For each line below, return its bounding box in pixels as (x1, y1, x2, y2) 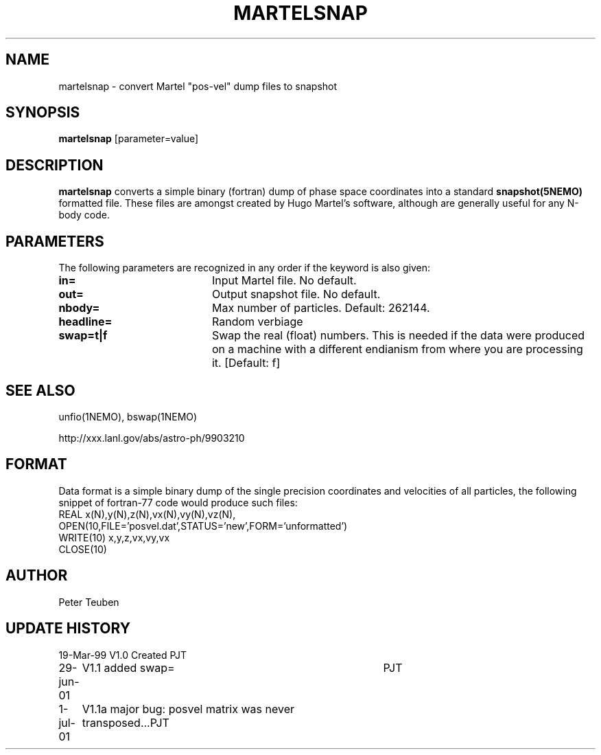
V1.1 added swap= (82, 660, 175, 675)
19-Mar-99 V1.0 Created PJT (58, 649, 187, 661)
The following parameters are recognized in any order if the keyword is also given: (58, 262, 431, 274)
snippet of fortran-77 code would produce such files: (58, 496, 298, 508)
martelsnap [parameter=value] (58, 133, 199, 145)
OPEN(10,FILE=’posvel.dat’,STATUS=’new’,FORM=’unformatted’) (58, 519, 348, 532)
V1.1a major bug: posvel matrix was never (82, 701, 294, 716)
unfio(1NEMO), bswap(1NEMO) (58, 410, 198, 422)
